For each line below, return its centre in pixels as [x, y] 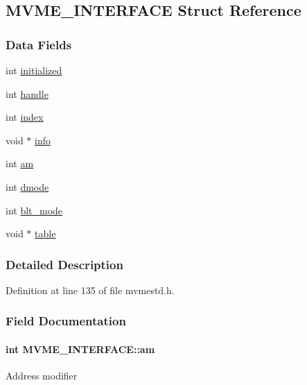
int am [20, 163]
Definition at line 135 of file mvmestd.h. [90, 290]
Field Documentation [66, 321]
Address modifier [42, 376]
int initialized [34, 70]
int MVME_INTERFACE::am [80, 349]
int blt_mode [34, 210]
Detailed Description [64, 264]
